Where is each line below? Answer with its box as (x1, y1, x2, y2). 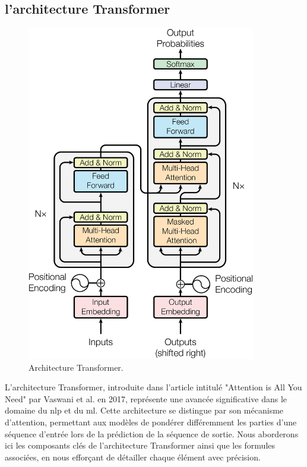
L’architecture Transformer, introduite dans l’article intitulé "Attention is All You (5, 381, 302, 393)
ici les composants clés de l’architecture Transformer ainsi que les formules (5, 439, 276, 452)
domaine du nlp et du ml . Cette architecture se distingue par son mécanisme (5, 404, 284, 416)
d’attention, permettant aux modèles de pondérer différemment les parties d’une (5, 416, 297, 428)
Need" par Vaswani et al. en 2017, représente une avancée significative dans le (5, 392, 287, 405)
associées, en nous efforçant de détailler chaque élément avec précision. (5, 450, 261, 463)
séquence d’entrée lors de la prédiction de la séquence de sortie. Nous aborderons (5, 427, 299, 440)
